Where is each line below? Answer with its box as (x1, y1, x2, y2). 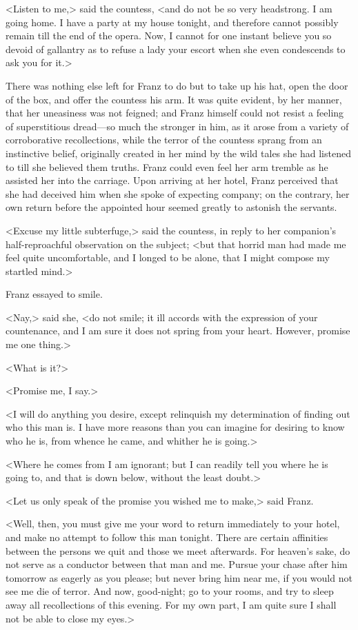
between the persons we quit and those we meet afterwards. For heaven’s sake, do (6, 543, 350, 558)
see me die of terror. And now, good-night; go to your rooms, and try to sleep (6, 584, 334, 598)
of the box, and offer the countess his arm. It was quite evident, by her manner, (6, 92, 342, 106)
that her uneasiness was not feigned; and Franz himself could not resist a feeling (6, 105, 344, 120)
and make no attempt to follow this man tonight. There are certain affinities (6, 530, 328, 544)
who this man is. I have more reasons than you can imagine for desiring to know (6, 420, 345, 434)
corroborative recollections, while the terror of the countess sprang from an (6, 132, 322, 147)
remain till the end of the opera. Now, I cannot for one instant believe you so (6, 28, 332, 43)
